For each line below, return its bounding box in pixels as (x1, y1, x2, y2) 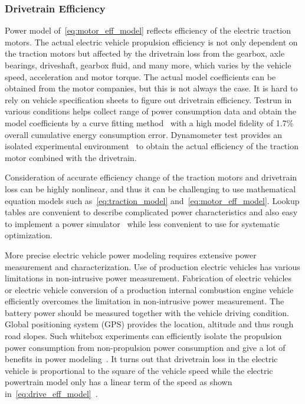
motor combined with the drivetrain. (5, 151, 137, 163)
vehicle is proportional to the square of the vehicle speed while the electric (5, 364, 273, 376)
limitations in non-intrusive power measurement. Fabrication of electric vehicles (5, 272, 292, 284)
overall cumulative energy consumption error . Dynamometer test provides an (5, 128, 283, 140)
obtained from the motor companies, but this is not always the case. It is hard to (5, 82, 298, 94)
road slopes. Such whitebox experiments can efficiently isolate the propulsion (5, 330, 282, 342)
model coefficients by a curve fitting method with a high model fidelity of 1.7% (5, 116, 294, 129)
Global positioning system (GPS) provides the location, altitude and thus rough (5, 318, 294, 330)
